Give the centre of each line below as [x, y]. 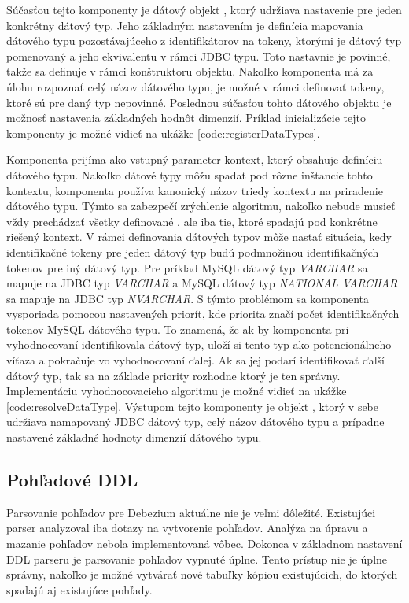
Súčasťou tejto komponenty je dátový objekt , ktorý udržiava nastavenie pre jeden [204, 9]
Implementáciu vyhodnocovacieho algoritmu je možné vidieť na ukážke [177, 391]
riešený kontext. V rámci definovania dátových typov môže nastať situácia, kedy [199, 237]
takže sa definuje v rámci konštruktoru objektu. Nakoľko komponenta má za [190, 71]
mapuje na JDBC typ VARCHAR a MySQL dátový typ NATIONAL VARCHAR [202, 283]
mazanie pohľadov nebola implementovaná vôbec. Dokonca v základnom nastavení [204, 544]
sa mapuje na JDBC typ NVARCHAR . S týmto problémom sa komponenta [188, 298]
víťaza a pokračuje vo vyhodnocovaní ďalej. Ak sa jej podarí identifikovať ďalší [195, 360]
